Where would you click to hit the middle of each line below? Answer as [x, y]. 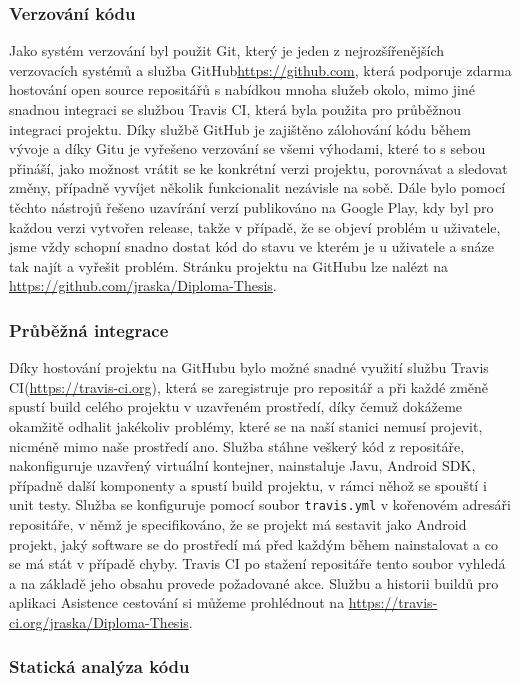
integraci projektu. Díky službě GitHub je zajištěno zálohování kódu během [240, 128]
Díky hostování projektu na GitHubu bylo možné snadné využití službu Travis [249, 367]
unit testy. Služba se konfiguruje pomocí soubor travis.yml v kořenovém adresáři [260, 504]
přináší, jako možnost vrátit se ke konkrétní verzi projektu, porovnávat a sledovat [258, 167]
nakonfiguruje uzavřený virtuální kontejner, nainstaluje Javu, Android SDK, [242, 465]
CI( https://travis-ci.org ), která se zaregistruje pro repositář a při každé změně [249, 386]
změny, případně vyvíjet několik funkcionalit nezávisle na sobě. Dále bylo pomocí [257, 187]
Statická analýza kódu [99, 666]
